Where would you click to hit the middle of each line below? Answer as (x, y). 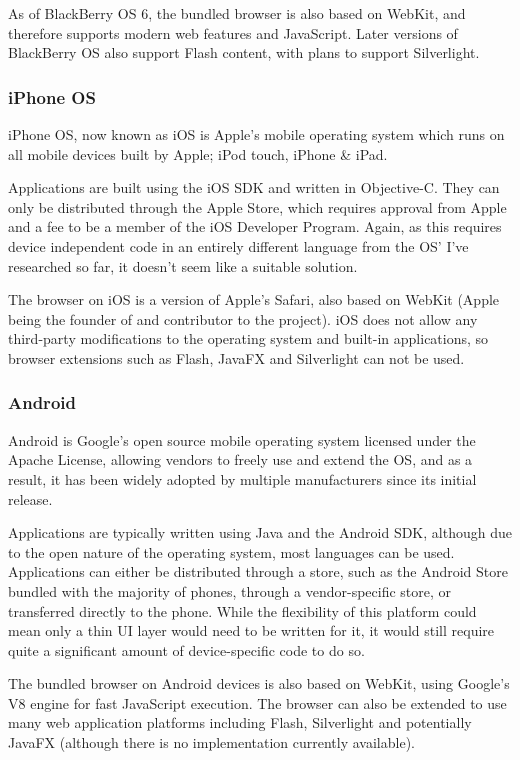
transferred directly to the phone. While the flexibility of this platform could (242, 610)
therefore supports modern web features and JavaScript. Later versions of (233, 32)
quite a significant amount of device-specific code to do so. (186, 649)
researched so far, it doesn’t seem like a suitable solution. (183, 265)
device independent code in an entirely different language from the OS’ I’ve (238, 245)
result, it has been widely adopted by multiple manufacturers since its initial (242, 478)
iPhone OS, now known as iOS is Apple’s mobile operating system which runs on (256, 134)
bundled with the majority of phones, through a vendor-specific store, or (230, 590)
